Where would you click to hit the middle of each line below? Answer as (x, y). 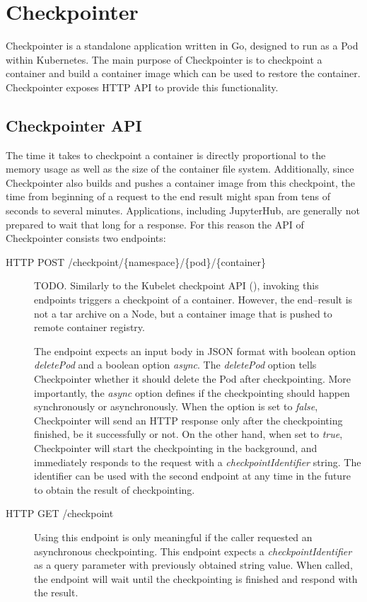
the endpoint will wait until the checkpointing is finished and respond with (196, 578)
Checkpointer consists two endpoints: (86, 238)
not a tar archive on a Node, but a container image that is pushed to (183, 313)
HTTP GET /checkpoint (60, 513)
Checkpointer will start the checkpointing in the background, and (176, 447)
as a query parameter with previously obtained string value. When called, (193, 565)
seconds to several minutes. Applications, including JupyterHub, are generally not (183, 210)
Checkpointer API (74, 125)
